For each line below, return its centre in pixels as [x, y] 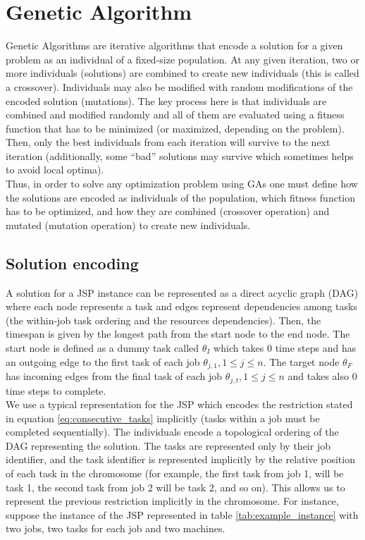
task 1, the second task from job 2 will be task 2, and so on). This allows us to [175, 487]
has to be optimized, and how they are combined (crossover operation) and [168, 211]
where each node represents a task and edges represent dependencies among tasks [181, 306]
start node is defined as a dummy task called [103, 348]
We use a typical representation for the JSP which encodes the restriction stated [179, 404]
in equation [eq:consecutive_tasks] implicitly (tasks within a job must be [163, 418]
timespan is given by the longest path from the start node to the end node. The [178, 334]
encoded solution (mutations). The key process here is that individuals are [166, 100]
